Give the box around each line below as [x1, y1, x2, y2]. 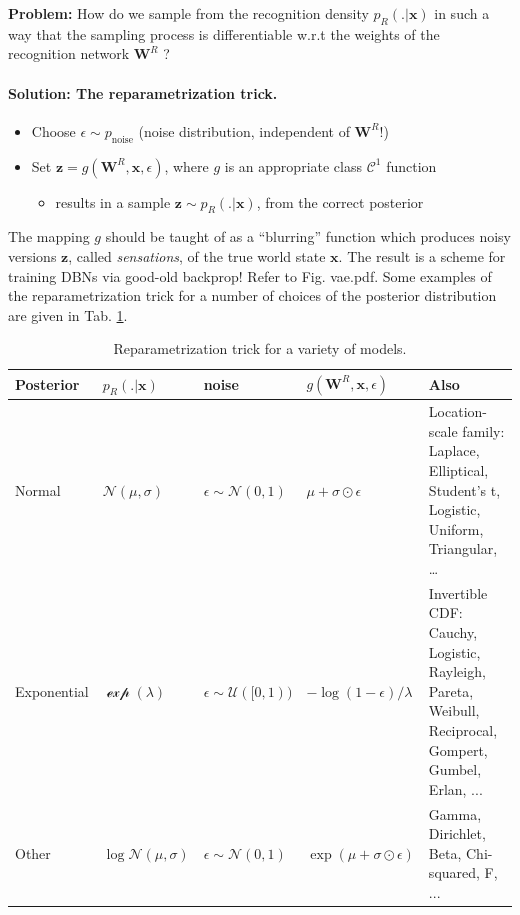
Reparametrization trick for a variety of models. [113, 338, 407, 359]
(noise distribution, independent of [138, 120, 350, 141]
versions [8, 245, 57, 266]
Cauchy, [428, 621, 478, 642]
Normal [15, 479, 61, 500]
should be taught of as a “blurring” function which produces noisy [105, 226, 512, 247]
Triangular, [428, 538, 498, 559]
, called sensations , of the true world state [68, 245, 326, 266]
